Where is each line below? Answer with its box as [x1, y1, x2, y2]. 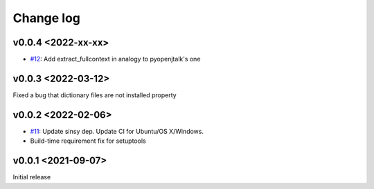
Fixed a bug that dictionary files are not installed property [12, 90, 177, 99]
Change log [12, 10, 81, 26]
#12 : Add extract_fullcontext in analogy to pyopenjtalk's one [30, 55, 201, 63]
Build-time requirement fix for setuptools [30, 137, 146, 145]
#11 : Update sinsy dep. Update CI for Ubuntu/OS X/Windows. [30, 127, 204, 135]
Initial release [12, 173, 51, 181]
